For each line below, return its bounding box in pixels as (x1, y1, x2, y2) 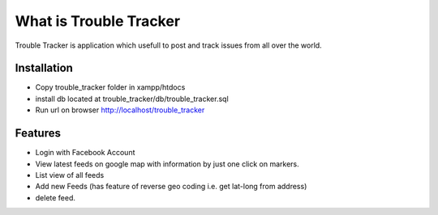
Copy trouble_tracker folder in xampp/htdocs (35, 82, 186, 92)
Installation (15, 61, 73, 75)
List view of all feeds (35, 170, 105, 179)
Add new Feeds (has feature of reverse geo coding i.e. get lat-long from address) (35, 182, 307, 192)
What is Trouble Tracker (15, 12, 181, 30)
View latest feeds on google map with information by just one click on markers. (35, 158, 299, 169)
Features (15, 126, 61, 141)
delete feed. (35, 192, 76, 202)
